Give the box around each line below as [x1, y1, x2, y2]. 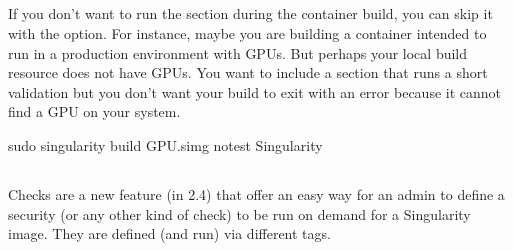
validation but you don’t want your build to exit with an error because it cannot [8, 81, 502, 102]
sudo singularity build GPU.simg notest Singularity [8, 134, 323, 155]
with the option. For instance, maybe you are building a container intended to [8, 22, 487, 43]
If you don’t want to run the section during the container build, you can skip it [8, 3, 493, 24]
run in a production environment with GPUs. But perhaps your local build [8, 42, 468, 63]
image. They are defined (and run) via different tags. [8, 223, 331, 244]
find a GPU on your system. [8, 101, 181, 122]
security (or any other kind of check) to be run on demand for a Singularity [8, 203, 471, 224]
